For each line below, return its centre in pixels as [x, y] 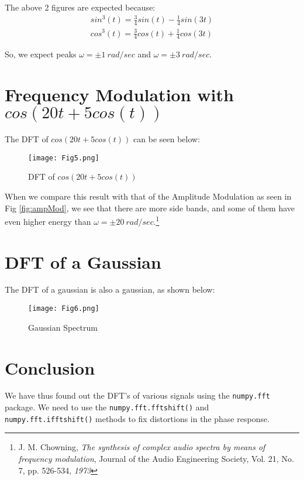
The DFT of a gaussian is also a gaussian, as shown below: [110, 289]
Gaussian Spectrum [63, 327]
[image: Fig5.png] [64, 158]
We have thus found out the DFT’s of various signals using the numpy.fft [137, 395]
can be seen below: [167, 139]
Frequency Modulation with [119, 95]
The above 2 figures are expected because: [80, 7]
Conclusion [50, 367]
